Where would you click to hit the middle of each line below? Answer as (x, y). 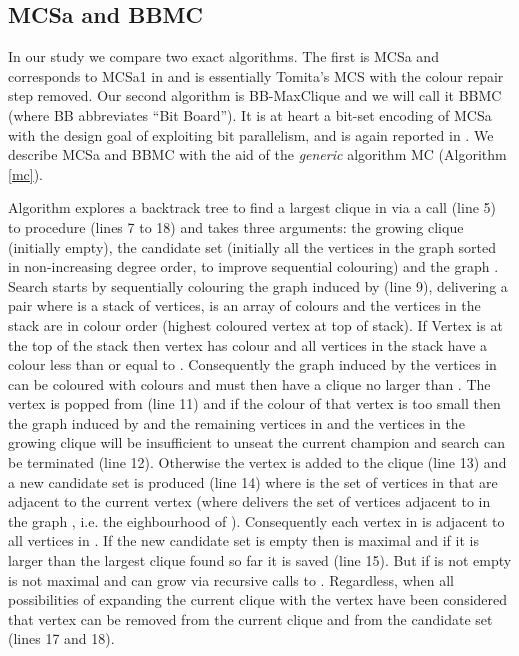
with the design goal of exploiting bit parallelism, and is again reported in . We (251, 134)
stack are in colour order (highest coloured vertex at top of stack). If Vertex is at (255, 324)
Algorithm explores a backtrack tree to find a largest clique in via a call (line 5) (252, 207)
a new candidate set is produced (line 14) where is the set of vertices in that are (253, 481)
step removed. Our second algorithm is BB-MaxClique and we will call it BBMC (255, 95)
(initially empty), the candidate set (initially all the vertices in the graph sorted (252, 246)
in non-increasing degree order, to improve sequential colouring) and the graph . (253, 266)
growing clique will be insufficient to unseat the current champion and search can (256, 442)
